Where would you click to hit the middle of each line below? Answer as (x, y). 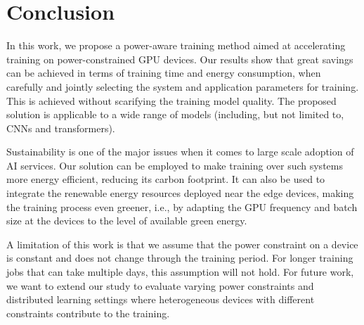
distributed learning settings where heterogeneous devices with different (161, 299)
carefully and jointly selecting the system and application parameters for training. (183, 86)
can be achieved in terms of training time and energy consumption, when (164, 73)
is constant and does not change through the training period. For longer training (180, 258)
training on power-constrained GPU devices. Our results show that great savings (180, 59)
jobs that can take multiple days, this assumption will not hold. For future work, (180, 272)
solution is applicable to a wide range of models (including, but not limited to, (175, 114)
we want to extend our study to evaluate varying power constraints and (160, 285)
